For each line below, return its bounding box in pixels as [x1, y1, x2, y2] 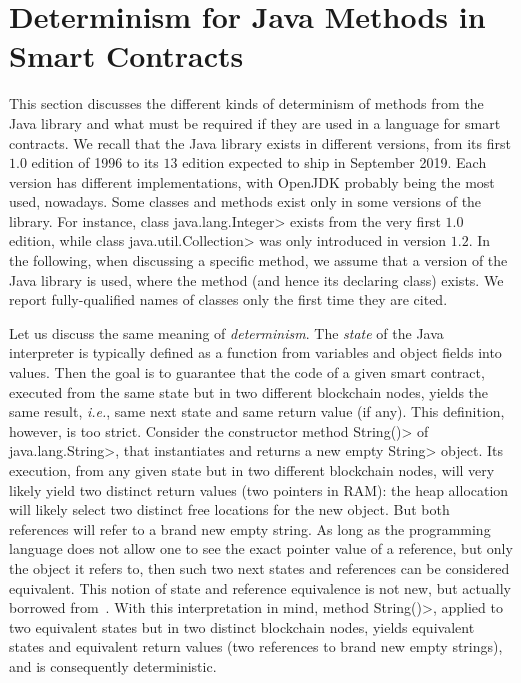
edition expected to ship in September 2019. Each [182, 152, 487, 173]
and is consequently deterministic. [9, 655, 217, 676]
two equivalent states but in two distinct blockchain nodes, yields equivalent [9, 616, 475, 637]
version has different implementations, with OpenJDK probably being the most [9, 171, 495, 192]
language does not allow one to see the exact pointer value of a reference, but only [9, 538, 513, 559]
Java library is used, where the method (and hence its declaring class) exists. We [9, 269, 504, 290]
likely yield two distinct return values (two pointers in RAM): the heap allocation [9, 479, 509, 500]
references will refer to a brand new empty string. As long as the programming [9, 518, 491, 539]
